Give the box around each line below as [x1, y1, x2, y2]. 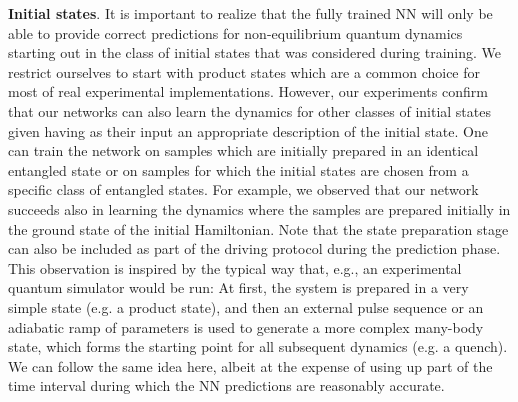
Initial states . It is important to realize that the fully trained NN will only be [8, 3, 493, 23]
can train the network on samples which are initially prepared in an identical [8, 140, 479, 161]
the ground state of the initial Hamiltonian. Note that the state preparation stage [8, 218, 509, 239]
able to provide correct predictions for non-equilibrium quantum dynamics [8, 22, 463, 43]
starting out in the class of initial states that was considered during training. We [8, 42, 502, 63]
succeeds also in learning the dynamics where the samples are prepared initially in [8, 198, 511, 219]
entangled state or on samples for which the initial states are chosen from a [8, 159, 469, 180]
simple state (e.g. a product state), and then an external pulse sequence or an [8, 296, 484, 317]
